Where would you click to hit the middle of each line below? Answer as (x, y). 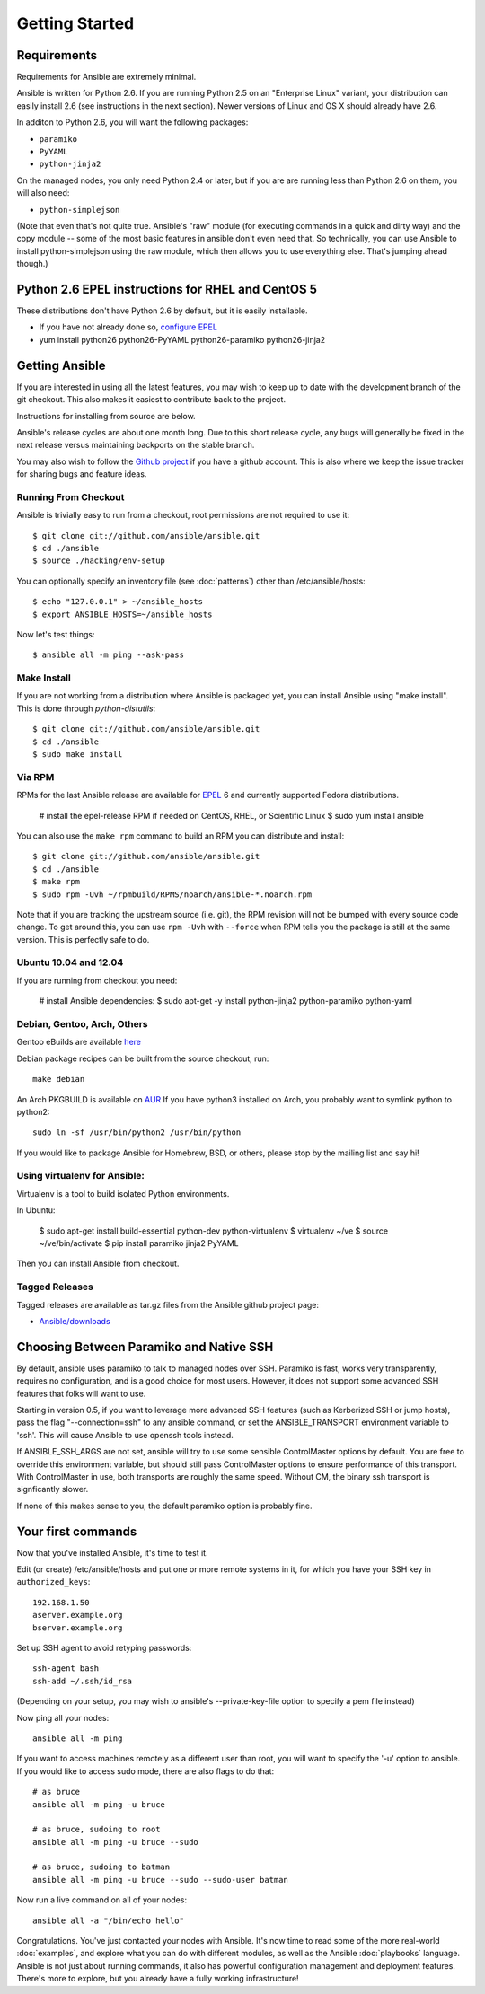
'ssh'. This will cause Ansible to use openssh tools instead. (125, 1435)
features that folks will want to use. (81, 1393)
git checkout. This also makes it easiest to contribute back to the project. (151, 400)
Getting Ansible (62, 365)
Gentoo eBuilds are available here (79, 1042)
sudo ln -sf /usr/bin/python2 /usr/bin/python (137, 1133)
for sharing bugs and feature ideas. (82, 474)
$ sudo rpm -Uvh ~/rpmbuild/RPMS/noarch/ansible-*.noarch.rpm (172, 894)
